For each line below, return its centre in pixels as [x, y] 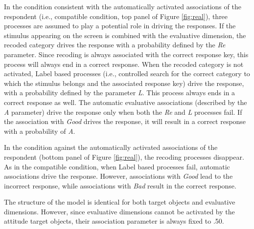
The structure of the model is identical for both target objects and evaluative [120, 202]
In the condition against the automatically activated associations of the [111, 147]
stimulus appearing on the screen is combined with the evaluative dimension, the [125, 35]
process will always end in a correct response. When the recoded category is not [124, 64]
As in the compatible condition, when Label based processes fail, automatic [117, 166]
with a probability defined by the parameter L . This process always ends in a [120, 93]
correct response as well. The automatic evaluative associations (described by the [126, 102]
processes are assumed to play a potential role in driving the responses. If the [120, 26]
